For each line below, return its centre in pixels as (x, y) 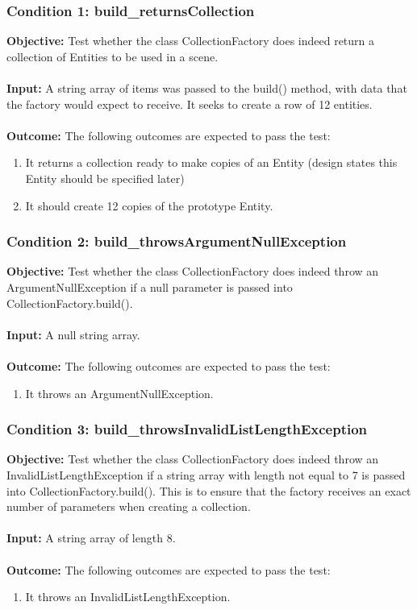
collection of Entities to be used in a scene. (113, 56)
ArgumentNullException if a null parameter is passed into (150, 286)
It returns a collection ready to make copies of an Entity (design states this (211, 162)
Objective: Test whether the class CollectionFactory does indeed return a (191, 41)
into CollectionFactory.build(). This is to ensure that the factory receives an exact (209, 490)
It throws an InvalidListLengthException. (128, 597)
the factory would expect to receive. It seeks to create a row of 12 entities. (190, 104)
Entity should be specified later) (105, 178)
